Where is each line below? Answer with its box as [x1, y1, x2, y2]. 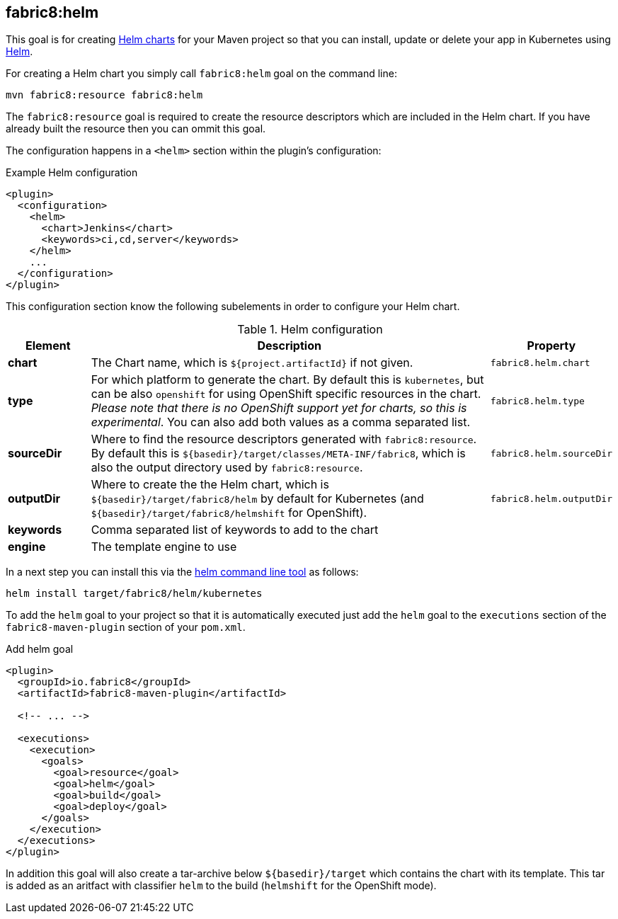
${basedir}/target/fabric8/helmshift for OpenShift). [91, 506, 367, 520]
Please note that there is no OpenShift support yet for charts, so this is [91, 401, 467, 416]
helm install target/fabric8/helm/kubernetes [6, 588, 263, 600]
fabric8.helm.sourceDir [490, 447, 612, 459]
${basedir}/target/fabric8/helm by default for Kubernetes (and [91, 491, 424, 506]
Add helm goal [6, 643, 74, 656]
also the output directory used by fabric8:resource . [91, 460, 363, 475]
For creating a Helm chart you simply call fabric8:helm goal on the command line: [6, 67, 397, 80]
